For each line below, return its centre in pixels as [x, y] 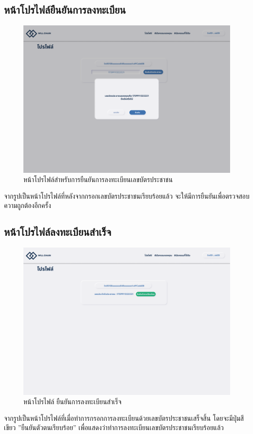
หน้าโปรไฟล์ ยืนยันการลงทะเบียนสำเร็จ [73, 402]
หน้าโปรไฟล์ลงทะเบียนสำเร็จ [58, 232]
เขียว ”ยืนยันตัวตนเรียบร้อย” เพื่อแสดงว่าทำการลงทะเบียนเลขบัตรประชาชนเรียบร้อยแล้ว [114, 427]
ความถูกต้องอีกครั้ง [28, 205]
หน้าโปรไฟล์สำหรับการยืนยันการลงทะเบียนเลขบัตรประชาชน [98, 179]
